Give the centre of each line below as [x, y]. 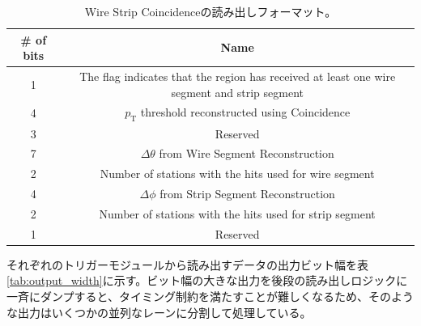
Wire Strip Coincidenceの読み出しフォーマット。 [210, 11]
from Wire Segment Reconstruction [247, 153]
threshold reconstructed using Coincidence [245, 112]
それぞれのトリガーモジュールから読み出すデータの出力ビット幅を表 [188, 264]
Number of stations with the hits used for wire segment [237, 174]
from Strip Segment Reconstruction [247, 194]
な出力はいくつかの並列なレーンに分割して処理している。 [159, 312]
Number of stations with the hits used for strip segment [237, 213]
